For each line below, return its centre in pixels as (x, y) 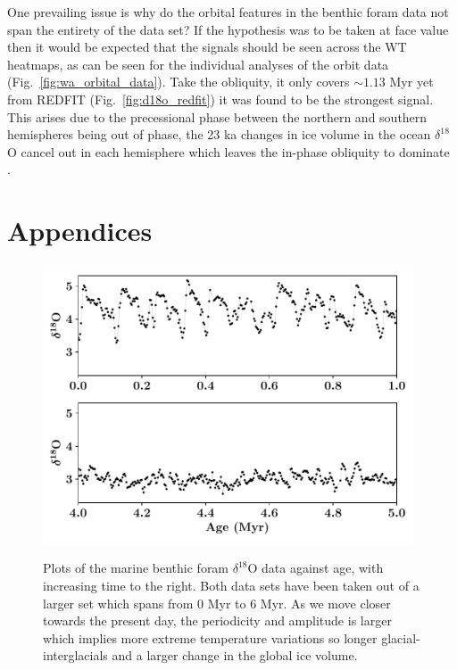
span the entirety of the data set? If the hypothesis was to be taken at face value (228, 29)
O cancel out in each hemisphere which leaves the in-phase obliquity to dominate (228, 151)
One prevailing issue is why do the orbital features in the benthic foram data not (228, 12)
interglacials (75, 655)
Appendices (80, 231)
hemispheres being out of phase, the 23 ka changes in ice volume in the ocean (219, 134)
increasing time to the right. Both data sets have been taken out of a (231, 586)
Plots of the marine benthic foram (136, 568)
